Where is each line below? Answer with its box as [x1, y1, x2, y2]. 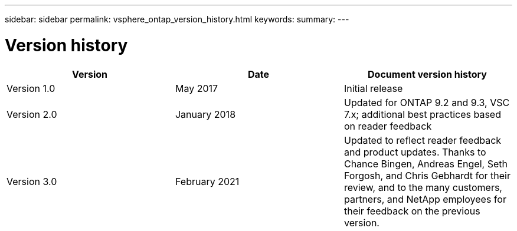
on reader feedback [343, 120, 432, 132]
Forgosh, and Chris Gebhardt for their [343, 169, 511, 181]
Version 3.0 [6, 175, 57, 187]
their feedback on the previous [343, 204, 480, 217]
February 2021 [175, 175, 240, 187]
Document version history [368, 68, 487, 80]
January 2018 [175, 108, 236, 120]
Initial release [343, 82, 403, 94]
